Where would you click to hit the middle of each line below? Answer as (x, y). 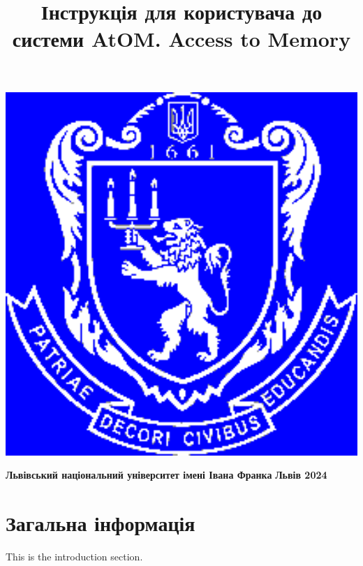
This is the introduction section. (74, 556)
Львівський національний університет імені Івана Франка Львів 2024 (166, 475)
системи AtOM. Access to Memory (181, 39)
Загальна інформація (101, 522)
